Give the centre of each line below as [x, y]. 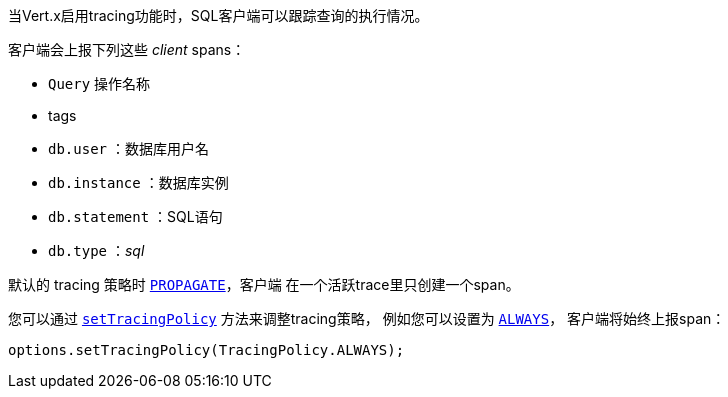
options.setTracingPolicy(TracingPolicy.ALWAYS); [206, 350]
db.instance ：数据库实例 [138, 182]
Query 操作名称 [99, 83]
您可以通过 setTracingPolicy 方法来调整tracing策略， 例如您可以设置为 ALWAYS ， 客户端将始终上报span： [367, 318]
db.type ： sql [96, 250]
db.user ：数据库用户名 [128, 148]
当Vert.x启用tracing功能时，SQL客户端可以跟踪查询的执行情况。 [218, 15]
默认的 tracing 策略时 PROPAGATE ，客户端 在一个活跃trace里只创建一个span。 [264, 284]
